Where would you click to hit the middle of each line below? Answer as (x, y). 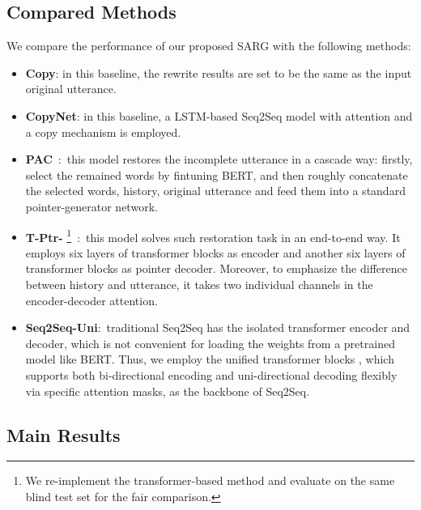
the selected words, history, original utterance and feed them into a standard (215, 191)
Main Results (64, 434)
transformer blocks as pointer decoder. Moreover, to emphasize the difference (216, 268)
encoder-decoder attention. (91, 300)
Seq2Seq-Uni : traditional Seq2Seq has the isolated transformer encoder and (218, 327)
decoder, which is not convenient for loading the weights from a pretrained (210, 343)
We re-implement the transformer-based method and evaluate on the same (210, 480)
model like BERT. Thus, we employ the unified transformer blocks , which (210, 359)
